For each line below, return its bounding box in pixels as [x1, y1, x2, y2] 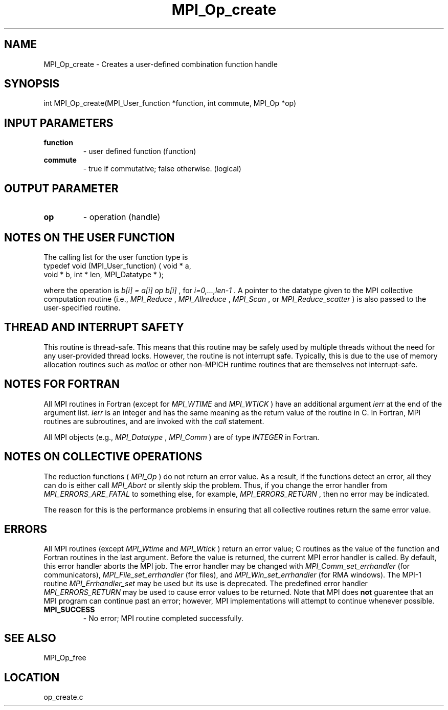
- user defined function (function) [83, 147, 196, 156]
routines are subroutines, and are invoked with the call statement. [43, 416, 264, 426]
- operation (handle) [83, 212, 161, 223]
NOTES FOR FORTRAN [4, 378, 120, 391]
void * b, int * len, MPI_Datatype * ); [43, 270, 164, 279]
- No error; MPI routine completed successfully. [83, 614, 244, 623]
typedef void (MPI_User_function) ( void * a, [43, 261, 191, 270]
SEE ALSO [4, 631, 56, 645]
